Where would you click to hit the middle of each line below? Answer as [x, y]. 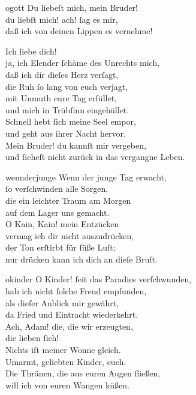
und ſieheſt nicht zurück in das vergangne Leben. [95, 157]
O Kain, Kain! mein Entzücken [62, 224]
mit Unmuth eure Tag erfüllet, [61, 98]
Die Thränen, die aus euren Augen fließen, [83, 373]
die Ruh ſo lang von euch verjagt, [67, 86]
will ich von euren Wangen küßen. [67, 385]
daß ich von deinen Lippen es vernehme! [79, 31]
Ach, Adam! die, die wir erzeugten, [69, 326]
